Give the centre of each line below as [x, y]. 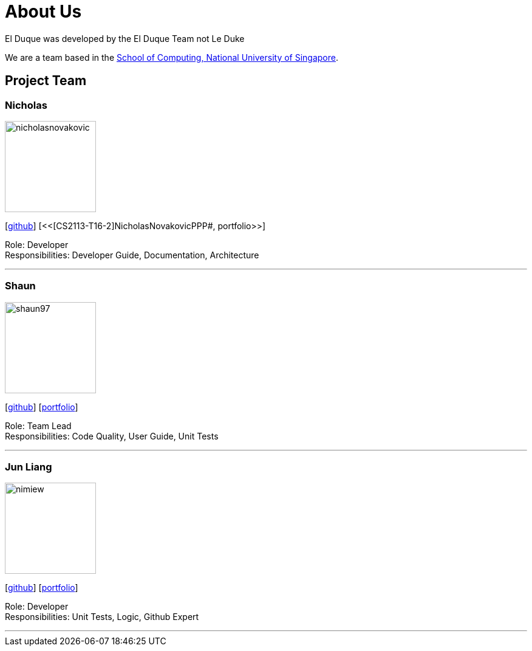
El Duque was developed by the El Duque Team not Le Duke [125, 38]
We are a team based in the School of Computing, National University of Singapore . [172, 57]
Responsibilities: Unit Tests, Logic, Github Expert [102, 617]
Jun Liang [29, 467]
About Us [43, 12]
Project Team [46, 81]
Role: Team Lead [38, 425]
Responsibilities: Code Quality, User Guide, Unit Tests [112, 436]
